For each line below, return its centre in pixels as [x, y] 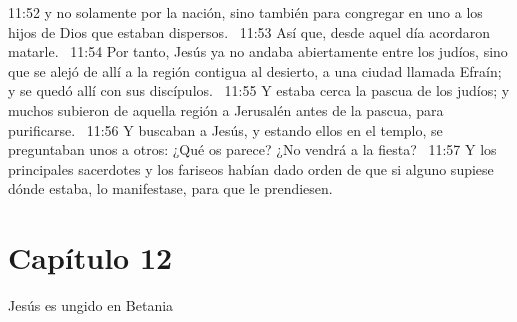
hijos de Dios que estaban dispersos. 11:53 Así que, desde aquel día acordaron [249, 31]
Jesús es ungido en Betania [91, 305]
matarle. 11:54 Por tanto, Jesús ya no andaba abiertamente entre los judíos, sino [258, 51]
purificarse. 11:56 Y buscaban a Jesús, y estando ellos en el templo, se [225, 129]
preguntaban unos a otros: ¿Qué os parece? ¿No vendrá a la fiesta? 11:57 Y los [252, 149]
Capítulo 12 [90, 257]
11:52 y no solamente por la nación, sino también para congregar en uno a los [245, 12]
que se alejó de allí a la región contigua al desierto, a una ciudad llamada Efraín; [255, 70]
